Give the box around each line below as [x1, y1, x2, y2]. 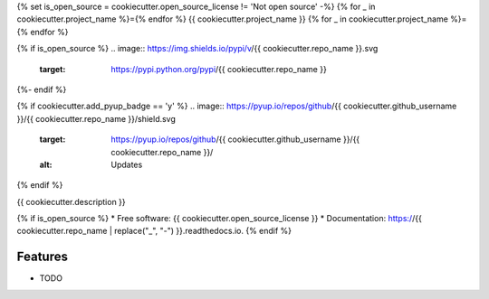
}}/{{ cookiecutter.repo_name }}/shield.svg [16, 113, 177, 124]
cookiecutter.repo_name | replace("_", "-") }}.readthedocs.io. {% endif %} [16, 226, 292, 237]
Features [16, 249, 68, 265]
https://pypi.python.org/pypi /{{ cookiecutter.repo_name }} [110, 63, 328, 74]
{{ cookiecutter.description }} [16, 196, 126, 207]
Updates [110, 159, 143, 170]
